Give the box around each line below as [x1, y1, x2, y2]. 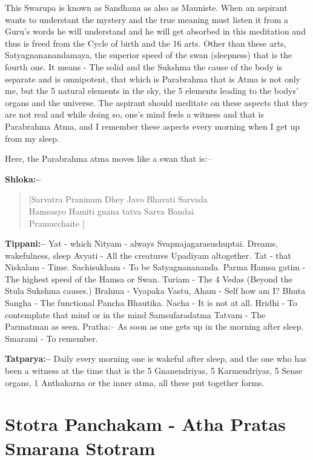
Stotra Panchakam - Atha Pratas [5, 412, 286, 436]
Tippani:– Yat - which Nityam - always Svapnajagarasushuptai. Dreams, [5, 237, 278, 250]
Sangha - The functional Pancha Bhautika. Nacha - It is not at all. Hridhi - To [5, 296, 297, 309]
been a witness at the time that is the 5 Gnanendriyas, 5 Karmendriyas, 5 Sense [5, 364, 303, 377]
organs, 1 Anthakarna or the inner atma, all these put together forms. [5, 376, 265, 388]
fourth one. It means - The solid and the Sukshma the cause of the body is [5, 60, 283, 73]
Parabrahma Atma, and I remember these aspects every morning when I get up [5, 119, 300, 132]
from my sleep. [5, 132, 59, 144]
